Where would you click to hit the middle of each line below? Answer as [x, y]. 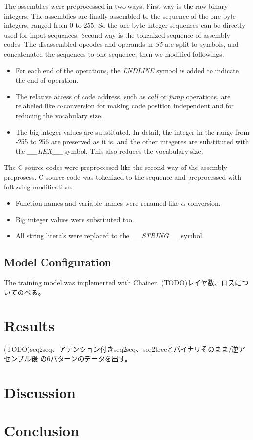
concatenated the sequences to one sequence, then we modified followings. [114, 53]
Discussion [40, 392]
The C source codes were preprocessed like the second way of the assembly [116, 167]
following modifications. [39, 186]
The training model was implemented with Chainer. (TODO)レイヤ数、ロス [119, 283]
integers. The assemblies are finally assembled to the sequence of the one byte [120, 15]
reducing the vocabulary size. [59, 115]
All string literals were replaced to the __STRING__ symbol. [110, 236]
